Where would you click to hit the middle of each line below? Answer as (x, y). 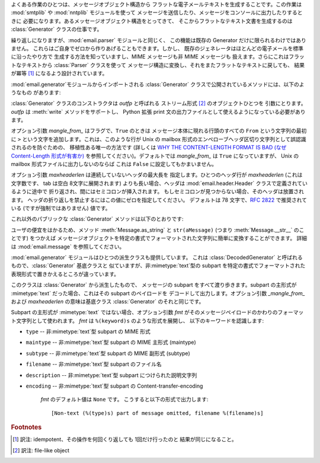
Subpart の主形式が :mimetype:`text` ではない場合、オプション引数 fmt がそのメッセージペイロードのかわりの (144, 312)
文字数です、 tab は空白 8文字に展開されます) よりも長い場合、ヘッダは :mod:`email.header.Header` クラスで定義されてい (159, 183)
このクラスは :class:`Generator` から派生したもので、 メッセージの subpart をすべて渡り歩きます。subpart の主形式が (154, 285)
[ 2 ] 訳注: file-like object (41, 450)
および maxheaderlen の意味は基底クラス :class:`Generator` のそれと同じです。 (108, 301)
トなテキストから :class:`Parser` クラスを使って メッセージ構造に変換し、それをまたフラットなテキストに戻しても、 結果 (158, 65)
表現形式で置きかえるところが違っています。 (65, 274)
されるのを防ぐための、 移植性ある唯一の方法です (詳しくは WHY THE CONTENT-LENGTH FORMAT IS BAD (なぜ (149, 148)
